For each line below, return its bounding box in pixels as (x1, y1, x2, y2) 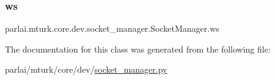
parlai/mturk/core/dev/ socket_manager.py (5, 63, 167, 76)
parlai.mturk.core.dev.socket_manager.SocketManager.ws (5, 22, 219, 35)
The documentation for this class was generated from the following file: (5, 42, 271, 55)
